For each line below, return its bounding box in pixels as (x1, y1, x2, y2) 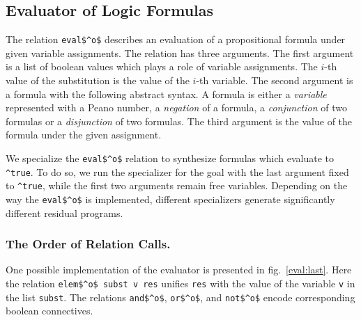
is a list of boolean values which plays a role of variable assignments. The (6, 59, 318, 74)
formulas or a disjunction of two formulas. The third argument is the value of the (6, 113, 353, 128)
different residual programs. (6, 205, 123, 220)
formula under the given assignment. (6, 127, 162, 142)
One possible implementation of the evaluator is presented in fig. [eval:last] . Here (6, 262, 352, 277)
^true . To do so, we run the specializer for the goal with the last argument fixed (6, 164, 349, 179)
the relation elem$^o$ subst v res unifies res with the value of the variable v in (6, 276, 355, 291)
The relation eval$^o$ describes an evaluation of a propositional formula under (6, 32, 346, 47)
